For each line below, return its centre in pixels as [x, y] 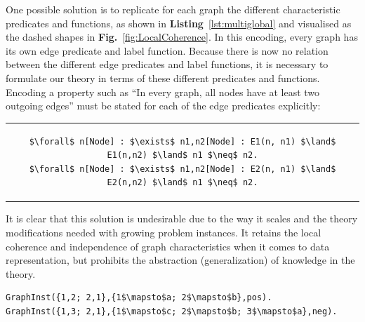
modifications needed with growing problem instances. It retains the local [164, 232]
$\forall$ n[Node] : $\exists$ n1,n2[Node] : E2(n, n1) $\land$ [182, 169]
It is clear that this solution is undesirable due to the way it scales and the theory [182, 219]
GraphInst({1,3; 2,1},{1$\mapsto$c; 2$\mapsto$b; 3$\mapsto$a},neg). [172, 311]
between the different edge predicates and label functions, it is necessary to [167, 64]
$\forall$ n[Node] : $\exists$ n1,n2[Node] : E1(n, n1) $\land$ [182, 141]
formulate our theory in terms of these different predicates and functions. [163, 78]
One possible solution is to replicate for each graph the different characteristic [173, 9]
